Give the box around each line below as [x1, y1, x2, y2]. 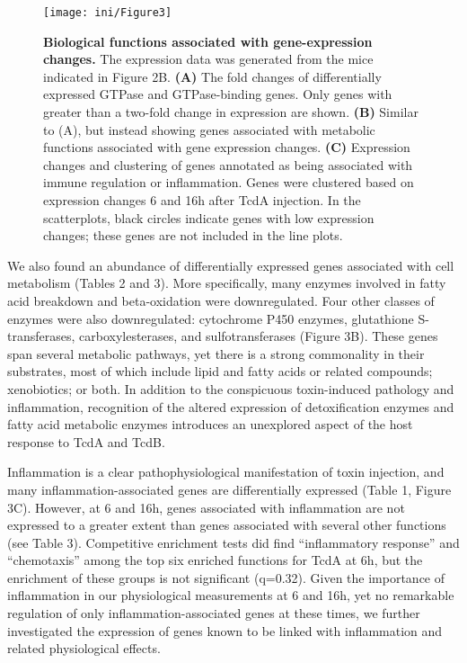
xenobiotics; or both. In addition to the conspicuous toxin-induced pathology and [7, 379, 454, 398]
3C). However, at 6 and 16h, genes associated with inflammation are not [7, 497, 405, 516]
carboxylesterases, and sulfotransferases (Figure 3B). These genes [79, 327, 438, 345]
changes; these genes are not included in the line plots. [43, 226, 343, 245]
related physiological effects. [7, 639, 161, 658]
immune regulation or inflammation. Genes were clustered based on [43, 173, 414, 192]
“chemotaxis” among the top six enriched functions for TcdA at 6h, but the [7, 551, 423, 569]
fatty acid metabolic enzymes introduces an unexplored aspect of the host [7, 415, 413, 434]
